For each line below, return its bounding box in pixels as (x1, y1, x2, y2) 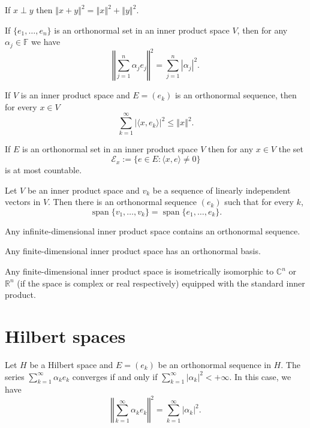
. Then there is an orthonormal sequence (48, 195, 197, 208)
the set (278, 143, 303, 155)
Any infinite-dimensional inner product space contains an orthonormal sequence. (5, 224, 300, 237)
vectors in (5, 195, 41, 208)
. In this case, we (229, 370, 291, 382)
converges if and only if (72, 370, 158, 382)
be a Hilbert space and (29, 358, 113, 370)
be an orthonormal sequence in (158, 358, 271, 370)
